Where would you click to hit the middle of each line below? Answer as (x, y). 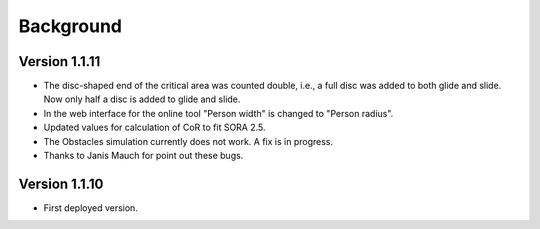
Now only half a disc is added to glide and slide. (142, 99)
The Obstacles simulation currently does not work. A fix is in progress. (188, 141)
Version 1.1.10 (61, 183)
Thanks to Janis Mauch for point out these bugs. (143, 156)
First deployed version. (91, 207)
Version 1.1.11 (59, 61)
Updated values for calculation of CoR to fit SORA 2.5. (154, 127)
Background (70, 26)
